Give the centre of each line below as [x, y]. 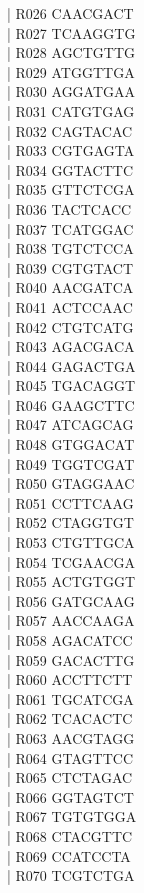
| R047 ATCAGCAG [70, 424]
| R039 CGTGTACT [70, 267]
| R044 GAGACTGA [71, 365]
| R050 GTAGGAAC [71, 483]
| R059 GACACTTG [71, 659]
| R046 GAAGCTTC [71, 404]
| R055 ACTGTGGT [71, 581]
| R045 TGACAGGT [71, 385]
